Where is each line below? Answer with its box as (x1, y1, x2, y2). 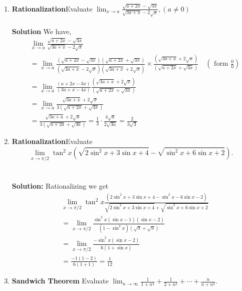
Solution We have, (12, 26, 72, 36)
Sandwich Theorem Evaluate (12, 275, 109, 286)
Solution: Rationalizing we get (12, 181, 109, 191)
